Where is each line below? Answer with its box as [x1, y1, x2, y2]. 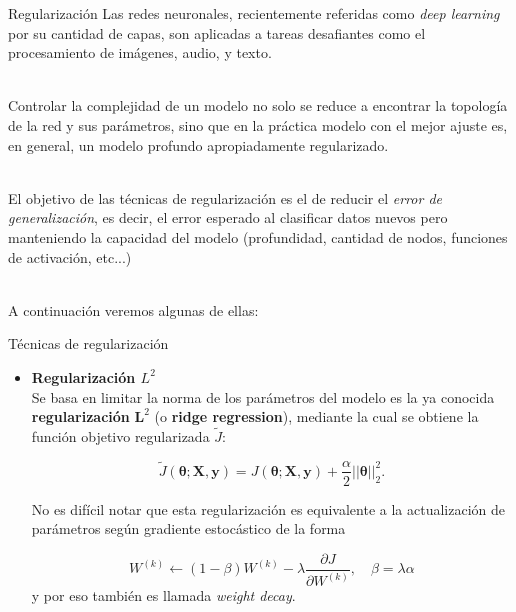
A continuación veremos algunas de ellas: [8, 299, 259, 320]
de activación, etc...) [8, 246, 132, 267]
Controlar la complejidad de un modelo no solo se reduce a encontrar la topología [8, 95, 508, 116]
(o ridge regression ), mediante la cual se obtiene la [154, 406, 479, 427]
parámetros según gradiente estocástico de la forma [31, 518, 346, 539]
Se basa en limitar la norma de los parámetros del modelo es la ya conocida [31, 386, 495, 407]
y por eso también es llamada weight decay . [31, 585, 296, 606]
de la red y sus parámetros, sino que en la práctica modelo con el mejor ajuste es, [8, 114, 508, 135]
